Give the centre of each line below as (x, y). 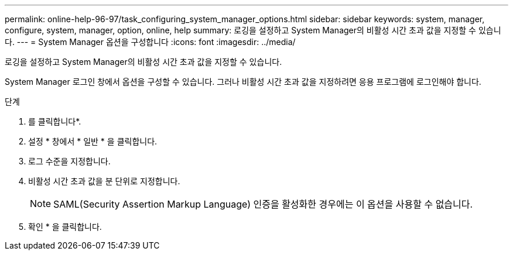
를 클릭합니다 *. (55, 121)
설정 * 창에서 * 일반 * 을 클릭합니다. (93, 141)
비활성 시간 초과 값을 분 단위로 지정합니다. (104, 181)
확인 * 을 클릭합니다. (65, 227)
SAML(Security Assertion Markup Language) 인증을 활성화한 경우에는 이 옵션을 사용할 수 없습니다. (263, 204)
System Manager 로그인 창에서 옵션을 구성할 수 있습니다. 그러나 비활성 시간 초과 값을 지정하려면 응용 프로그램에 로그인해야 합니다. (243, 82)
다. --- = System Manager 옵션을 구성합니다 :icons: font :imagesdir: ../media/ (150, 42)
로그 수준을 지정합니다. (69, 161)
